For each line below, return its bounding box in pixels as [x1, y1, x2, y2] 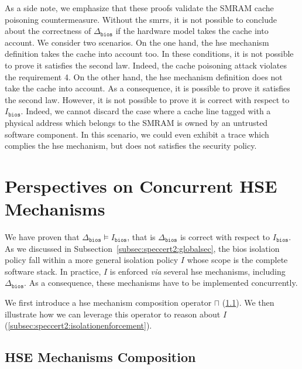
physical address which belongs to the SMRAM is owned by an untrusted [5, 116, 268, 128]
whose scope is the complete [187, 254, 288, 266]
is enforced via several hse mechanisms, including [109, 265, 286, 277]
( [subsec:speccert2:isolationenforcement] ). [5, 319, 152, 332]
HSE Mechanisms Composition [5, 348, 196, 366]
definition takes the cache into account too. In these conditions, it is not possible [5, 47, 294, 60]
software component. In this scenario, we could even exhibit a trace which [5, 128, 269, 140]
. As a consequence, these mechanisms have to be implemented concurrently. [24, 276, 298, 289]
